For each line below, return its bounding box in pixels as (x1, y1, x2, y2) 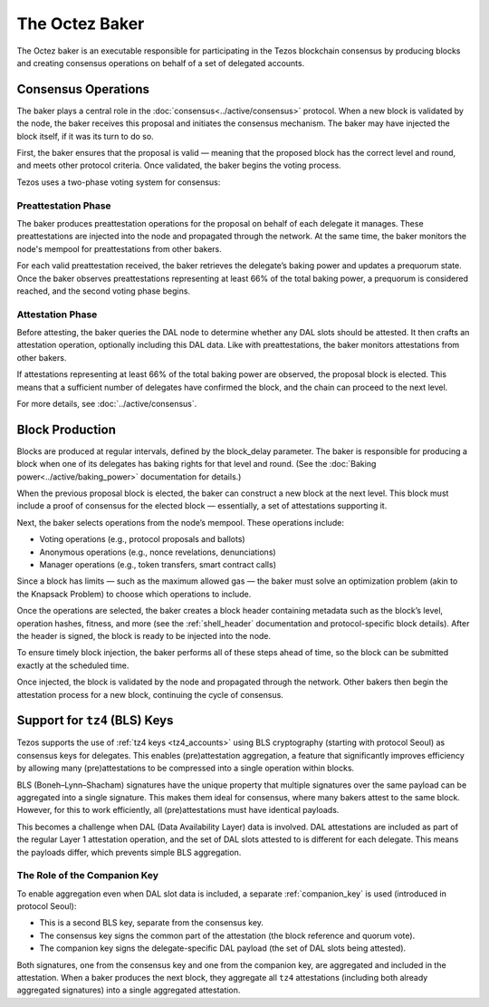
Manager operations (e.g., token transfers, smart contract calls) (39, 559, 276, 570)
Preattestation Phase (16, 199, 112, 212)
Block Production (16, 421, 117, 437)
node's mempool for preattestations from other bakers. (16, 243, 222, 254)
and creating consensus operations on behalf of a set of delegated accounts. (16, 57, 305, 68)
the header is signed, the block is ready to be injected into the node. (16, 630, 272, 641)
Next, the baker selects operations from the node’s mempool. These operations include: (16, 517, 344, 528)
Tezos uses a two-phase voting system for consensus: (16, 177, 221, 188)
